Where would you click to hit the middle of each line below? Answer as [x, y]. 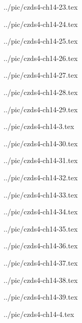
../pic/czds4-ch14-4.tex [39, 314]
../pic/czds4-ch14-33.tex [41, 194]
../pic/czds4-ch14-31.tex [41, 160]
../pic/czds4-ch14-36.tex [41, 246]
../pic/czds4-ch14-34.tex [41, 212]
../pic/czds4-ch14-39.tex [41, 297]
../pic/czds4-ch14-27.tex [41, 75]
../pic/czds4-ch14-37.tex [41, 262]
